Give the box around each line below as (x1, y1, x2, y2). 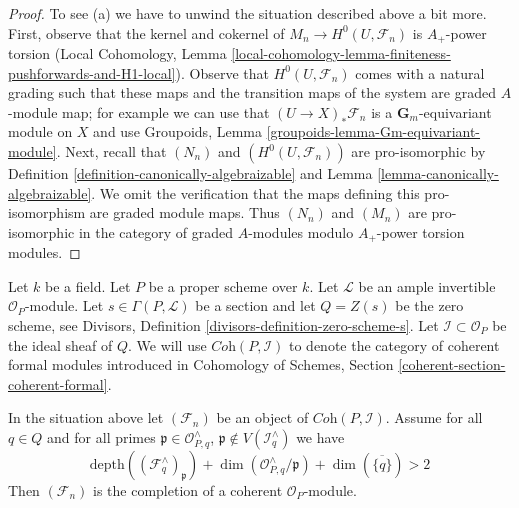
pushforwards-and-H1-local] (8, 62, 176, 83)
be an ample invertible (358, 275, 496, 296)
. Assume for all (385, 407, 483, 428)
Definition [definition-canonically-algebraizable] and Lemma (8, 163, 373, 184)
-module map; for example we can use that (8, 101, 270, 122)
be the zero (395, 295, 464, 316)
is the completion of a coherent (93, 480, 283, 500)
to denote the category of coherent (288, 334, 500, 355)
